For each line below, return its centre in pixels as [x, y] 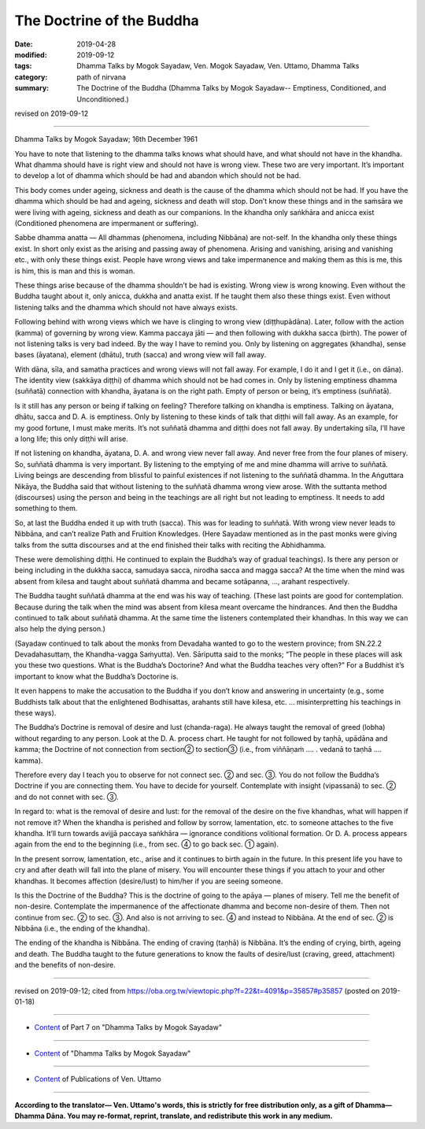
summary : [32, 88]
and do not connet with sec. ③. [67, 797]
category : [31, 77]
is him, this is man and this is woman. [75, 271]
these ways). [35, 713]
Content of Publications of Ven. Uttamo [98, 1079]
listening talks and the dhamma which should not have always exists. [126, 307]
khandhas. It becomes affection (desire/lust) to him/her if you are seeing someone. [149, 881]
